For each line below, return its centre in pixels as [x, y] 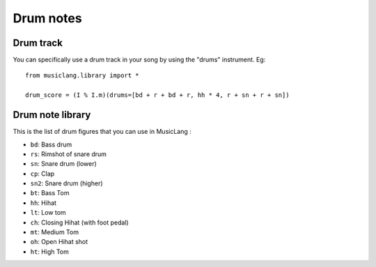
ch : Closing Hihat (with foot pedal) [79, 222]
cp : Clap [42, 174]
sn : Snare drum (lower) [63, 164]
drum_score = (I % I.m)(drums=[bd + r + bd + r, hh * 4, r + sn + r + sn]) [157, 95]
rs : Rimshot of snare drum [69, 154]
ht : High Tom [50, 252]
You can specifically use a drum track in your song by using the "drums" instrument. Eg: [139, 60]
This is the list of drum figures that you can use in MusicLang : [102, 132]
